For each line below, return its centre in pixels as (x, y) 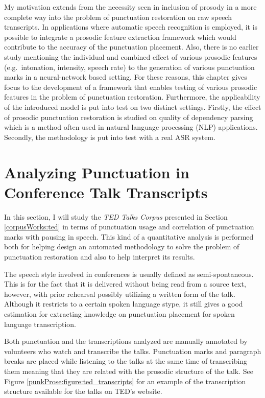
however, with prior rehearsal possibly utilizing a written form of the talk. (120, 294)
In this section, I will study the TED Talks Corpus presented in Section (116, 216)
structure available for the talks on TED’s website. (83, 391)
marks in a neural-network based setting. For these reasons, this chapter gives (126, 77)
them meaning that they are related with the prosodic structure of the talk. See (129, 371)
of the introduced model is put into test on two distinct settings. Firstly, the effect (133, 107)
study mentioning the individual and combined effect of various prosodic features (131, 56)
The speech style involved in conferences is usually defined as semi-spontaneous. (129, 274)
